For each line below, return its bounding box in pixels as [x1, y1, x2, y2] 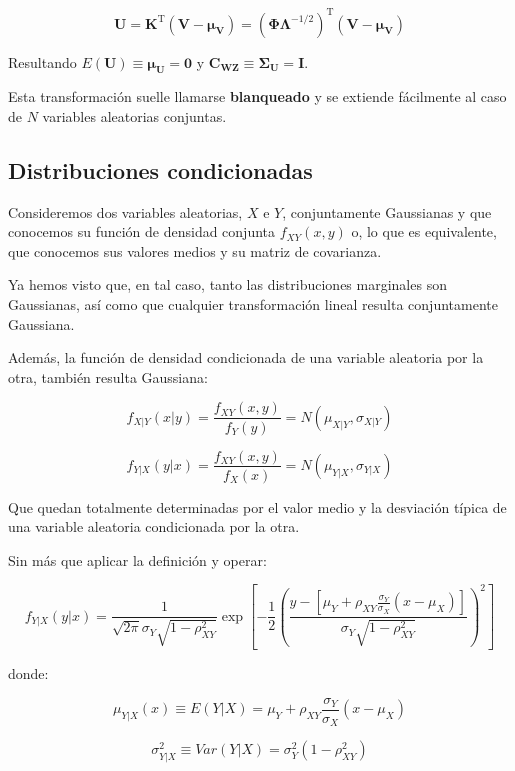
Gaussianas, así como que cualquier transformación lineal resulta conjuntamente [8, 294, 498, 315]
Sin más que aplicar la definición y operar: [8, 549, 267, 570]
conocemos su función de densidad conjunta [8, 221, 276, 242]
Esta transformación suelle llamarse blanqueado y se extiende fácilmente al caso [8, 86, 507, 107]
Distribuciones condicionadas [8, 154, 313, 185]
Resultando [8, 51, 77, 72]
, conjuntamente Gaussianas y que [282, 201, 492, 222]
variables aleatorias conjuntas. [42, 105, 227, 126]
